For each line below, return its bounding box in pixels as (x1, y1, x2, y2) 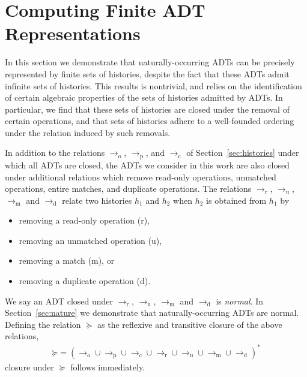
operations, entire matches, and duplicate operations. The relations (5, 182, 252, 195)
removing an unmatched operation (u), (19, 234, 162, 246)
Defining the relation (5, 318, 81, 330)
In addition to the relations (5, 146, 105, 159)
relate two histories (62, 194, 132, 206)
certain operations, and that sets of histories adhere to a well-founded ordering (5, 114, 294, 127)
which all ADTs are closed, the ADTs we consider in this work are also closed (5, 158, 290, 171)
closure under (5, 360, 54, 373)
